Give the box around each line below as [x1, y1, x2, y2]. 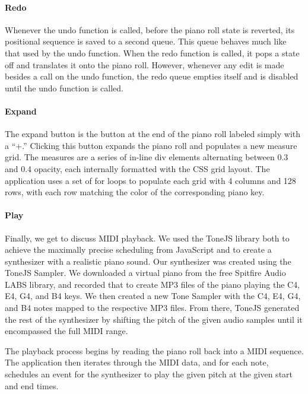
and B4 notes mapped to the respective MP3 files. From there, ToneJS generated [5, 301, 300, 314]
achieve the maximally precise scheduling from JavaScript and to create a [5, 243, 272, 256]
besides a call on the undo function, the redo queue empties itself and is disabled [5, 70, 299, 82]
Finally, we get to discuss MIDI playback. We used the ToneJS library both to [5, 231, 290, 244]
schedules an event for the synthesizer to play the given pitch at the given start [5, 368, 293, 380]
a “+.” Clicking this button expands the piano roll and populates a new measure [5, 139, 297, 151]
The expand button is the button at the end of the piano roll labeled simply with [5, 128, 301, 140]
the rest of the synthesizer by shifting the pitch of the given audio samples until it [5, 313, 303, 325]
